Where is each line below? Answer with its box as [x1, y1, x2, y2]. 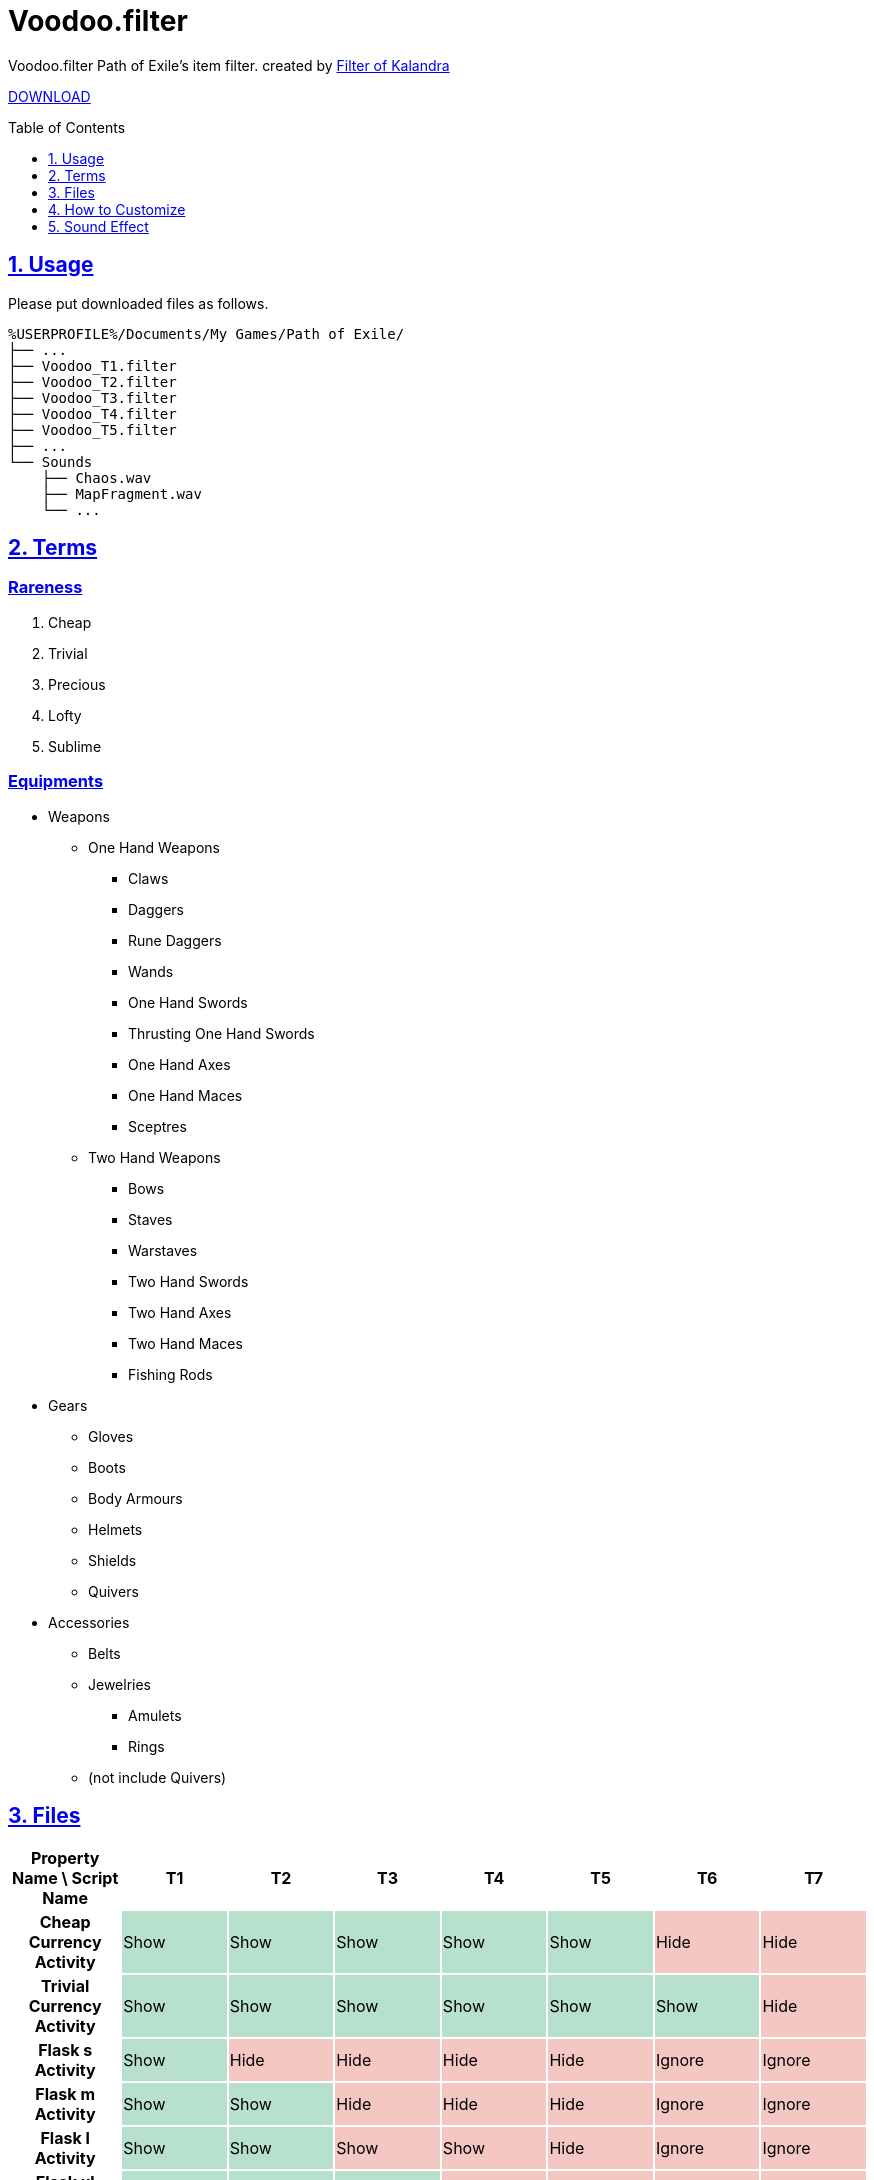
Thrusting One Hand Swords [128, 1024, 315, 1042]
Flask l [40, 2128, 90, 2149]
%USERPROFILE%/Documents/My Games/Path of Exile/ [8, 325, 405, 342]
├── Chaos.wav [41, 469, 152, 486]
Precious [48, 675, 106, 693]
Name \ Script [12, 1868, 119, 1889]
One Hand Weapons [88, 838, 220, 856]
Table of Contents [8, 118, 126, 136]
